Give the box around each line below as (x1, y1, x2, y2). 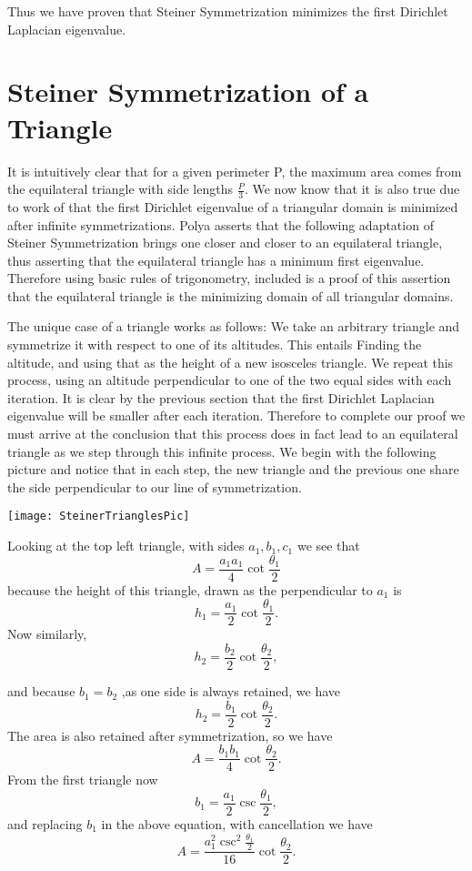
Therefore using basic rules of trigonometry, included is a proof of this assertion (7, 268, 451, 288)
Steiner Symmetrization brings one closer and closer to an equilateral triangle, (7, 233, 443, 252)
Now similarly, (7, 624, 87, 643)
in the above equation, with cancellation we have (101, 815, 373, 834)
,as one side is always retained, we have (121, 682, 340, 701)
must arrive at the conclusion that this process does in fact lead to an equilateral (7, 424, 458, 443)
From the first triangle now (7, 770, 158, 789)
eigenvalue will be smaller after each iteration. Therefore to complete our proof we (7, 406, 466, 425)
